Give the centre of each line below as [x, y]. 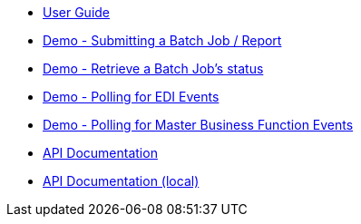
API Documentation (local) [121, 181]
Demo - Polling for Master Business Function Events [198, 125]
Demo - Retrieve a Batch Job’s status [153, 68]
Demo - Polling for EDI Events [131, 97]
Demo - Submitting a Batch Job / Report [162, 40]
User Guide [77, 12]
